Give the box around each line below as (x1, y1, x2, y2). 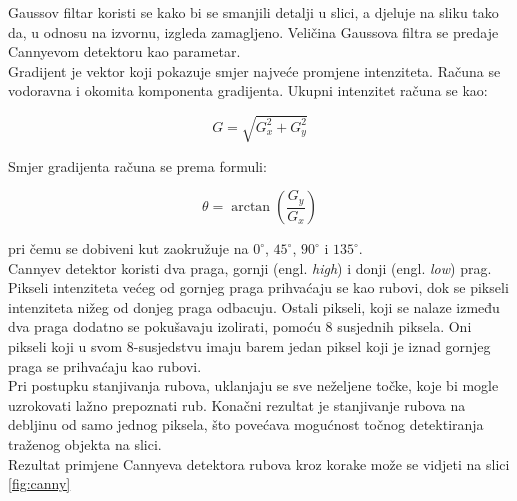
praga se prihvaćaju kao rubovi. (8, 355, 202, 376)
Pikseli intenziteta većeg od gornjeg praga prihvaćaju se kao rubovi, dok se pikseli (8, 277, 509, 298)
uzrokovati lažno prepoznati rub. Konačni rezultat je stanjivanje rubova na (8, 394, 466, 415)
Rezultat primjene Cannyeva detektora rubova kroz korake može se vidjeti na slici (8, 453, 510, 474)
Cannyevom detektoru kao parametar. (8, 41, 241, 62)
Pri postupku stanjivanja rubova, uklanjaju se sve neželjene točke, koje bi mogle (8, 375, 499, 396)
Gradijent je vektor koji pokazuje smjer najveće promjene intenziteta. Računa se (8, 60, 501, 81)
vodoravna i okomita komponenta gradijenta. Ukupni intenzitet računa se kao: (8, 80, 488, 101)
